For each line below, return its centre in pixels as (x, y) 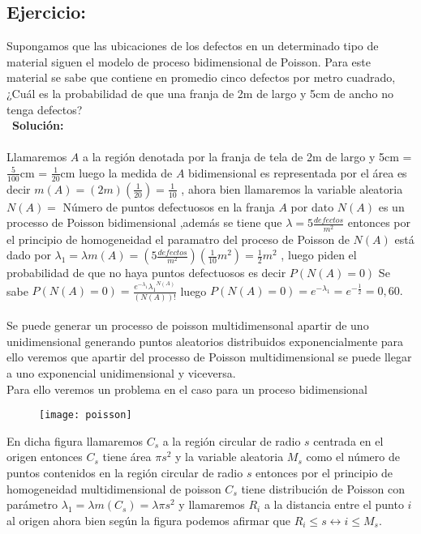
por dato (312, 206)
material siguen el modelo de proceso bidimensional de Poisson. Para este (189, 61)
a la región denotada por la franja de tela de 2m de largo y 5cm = (247, 157)
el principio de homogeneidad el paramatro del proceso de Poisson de (178, 239)
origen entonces (45, 457)
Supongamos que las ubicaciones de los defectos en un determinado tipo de (193, 46)
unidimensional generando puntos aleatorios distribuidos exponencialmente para (205, 341)
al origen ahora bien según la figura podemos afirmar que (148, 520)
